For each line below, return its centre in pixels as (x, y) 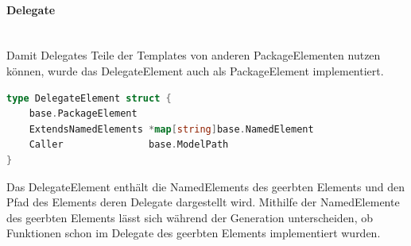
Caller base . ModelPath (129, 145)
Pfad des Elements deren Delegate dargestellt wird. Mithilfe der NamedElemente (203, 202)
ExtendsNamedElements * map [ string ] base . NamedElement (171, 129)
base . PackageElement (83, 114)
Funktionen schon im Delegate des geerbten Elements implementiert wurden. (194, 233)
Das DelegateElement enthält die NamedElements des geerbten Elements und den (205, 186)
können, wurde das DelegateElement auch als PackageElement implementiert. (195, 70)
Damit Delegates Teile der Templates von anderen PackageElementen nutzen (194, 55)
